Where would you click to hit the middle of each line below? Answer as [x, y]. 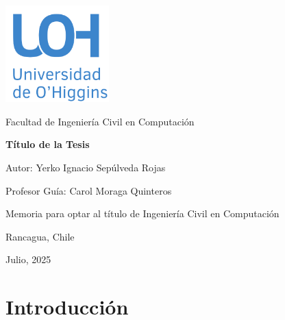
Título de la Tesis [48, 144]
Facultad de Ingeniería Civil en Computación [100, 121]
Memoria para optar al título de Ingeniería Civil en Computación [142, 213]
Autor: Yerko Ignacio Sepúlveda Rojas [86, 167]
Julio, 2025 [28, 259]
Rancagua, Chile [40, 236]
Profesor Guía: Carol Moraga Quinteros [89, 190]
